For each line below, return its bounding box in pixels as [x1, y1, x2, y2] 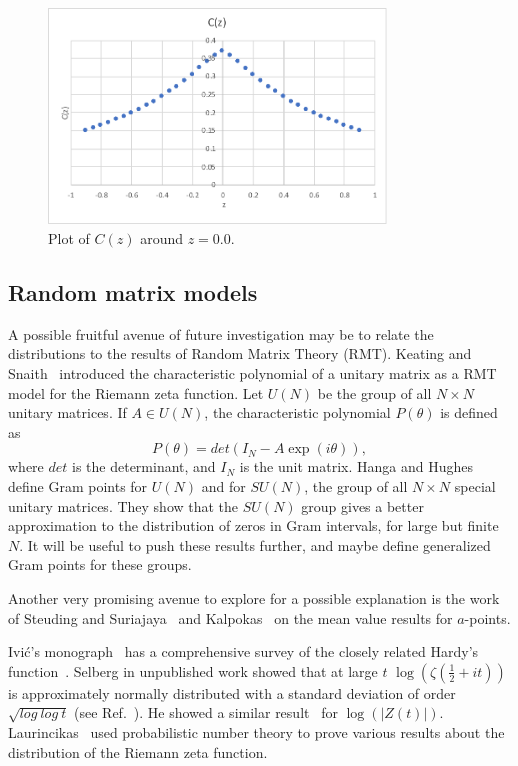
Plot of [48, 228, 90, 249]
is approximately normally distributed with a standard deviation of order [8, 682, 456, 703]
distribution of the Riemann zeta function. [8, 741, 268, 762]
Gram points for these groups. [8, 554, 192, 575]
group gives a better [301, 495, 424, 516]
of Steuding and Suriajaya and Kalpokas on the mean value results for [8, 607, 453, 628]
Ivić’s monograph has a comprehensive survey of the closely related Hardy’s [8, 641, 479, 662]
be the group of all [317, 382, 432, 403]
